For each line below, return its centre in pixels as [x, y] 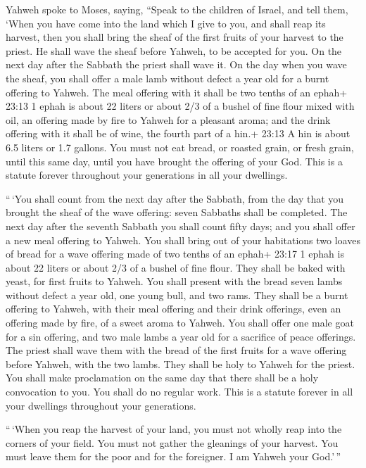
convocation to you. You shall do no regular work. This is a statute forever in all [179, 392]
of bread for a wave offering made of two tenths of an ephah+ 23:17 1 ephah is [175, 254]
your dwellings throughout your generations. [101, 405]
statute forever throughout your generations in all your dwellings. [147, 175]
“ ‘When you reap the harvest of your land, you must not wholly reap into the [174, 429]
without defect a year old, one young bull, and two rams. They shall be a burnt [177, 295]
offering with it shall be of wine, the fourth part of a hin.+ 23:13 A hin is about [178, 133]
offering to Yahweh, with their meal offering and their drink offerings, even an [173, 309]
